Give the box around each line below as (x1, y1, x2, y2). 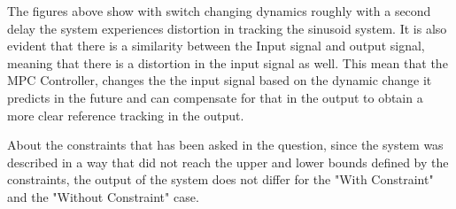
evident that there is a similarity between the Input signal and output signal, (7, 36, 425, 55)
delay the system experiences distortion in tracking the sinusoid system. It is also (7, 19, 447, 37)
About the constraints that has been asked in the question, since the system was (7, 135, 444, 154)
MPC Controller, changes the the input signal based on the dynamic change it (7, 71, 432, 89)
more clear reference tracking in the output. (7, 105, 244, 124)
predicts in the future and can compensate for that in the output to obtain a (7, 88, 423, 106)
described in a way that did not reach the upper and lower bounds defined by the (7, 152, 449, 171)
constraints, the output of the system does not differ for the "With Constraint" (7, 170, 434, 189)
